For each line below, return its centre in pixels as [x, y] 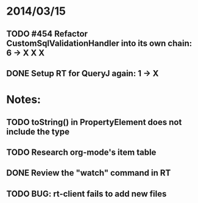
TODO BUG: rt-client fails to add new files [87, 194]
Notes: [24, 100]
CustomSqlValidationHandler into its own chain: [99, 43]
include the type [38, 131]
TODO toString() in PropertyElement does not [94, 122]
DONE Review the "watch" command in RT [89, 173]
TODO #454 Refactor [47, 34]
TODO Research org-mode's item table [81, 152]
